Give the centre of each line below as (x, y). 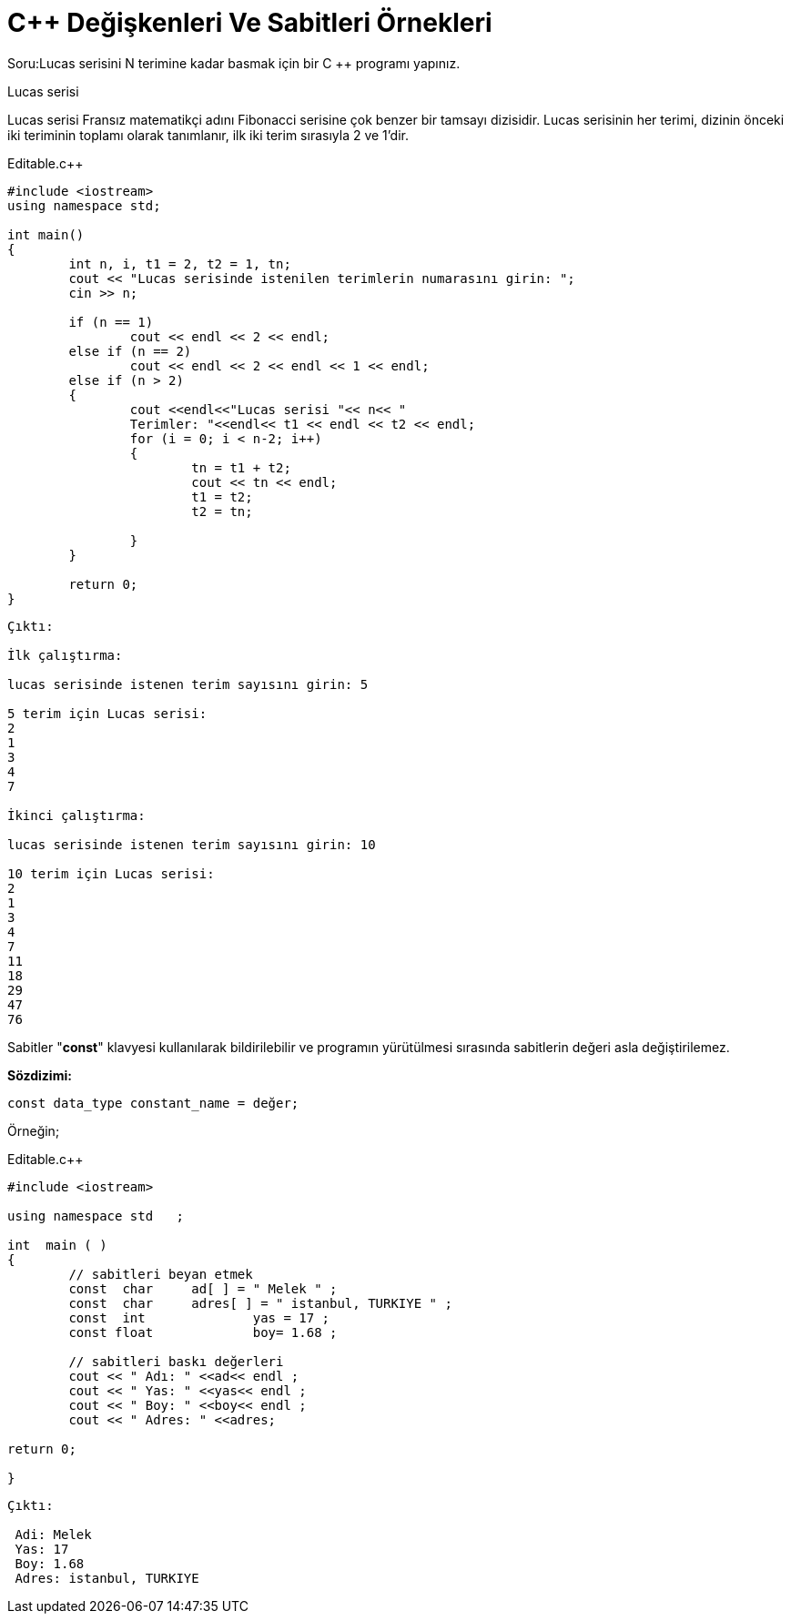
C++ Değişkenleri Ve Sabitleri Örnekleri (250, 23)
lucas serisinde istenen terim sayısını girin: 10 (192, 844)
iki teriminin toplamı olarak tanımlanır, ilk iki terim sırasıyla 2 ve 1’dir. (208, 135)
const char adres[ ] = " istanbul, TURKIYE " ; (260, 1303)
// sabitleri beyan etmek (161, 1274)
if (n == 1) (111, 322)
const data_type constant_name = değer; (153, 1103)
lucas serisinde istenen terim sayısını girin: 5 (188, 684)
